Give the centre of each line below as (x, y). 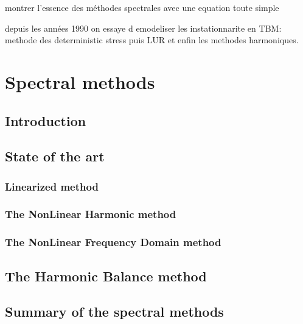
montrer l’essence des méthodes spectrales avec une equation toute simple (142, 7)
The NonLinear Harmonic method (91, 214)
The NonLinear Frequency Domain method (113, 242)
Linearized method (52, 186)
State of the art (55, 156)
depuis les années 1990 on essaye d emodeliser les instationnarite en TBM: (143, 28)
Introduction (46, 120)
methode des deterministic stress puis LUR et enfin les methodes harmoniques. (152, 40)
